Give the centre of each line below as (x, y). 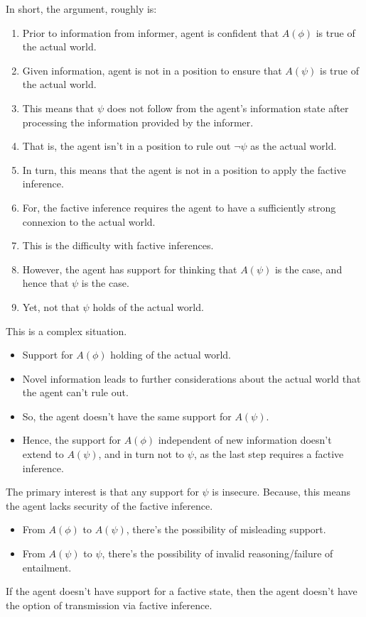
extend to (43, 454)
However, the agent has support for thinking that (130, 269)
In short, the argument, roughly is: (81, 9)
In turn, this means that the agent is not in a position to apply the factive (184, 169)
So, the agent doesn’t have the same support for (127, 416)
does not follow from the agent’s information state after (228, 108)
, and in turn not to (141, 454)
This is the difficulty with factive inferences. (118, 245)
